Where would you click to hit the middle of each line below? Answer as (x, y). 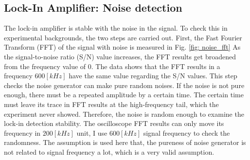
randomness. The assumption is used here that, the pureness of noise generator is (125, 142)
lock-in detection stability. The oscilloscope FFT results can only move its (114, 123)
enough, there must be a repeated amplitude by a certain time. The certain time (124, 95)
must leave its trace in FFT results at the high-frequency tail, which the (111, 104)
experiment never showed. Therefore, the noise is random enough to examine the (124, 114)
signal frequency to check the (187, 133)
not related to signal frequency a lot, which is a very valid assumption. (109, 151)
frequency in (22, 133)
